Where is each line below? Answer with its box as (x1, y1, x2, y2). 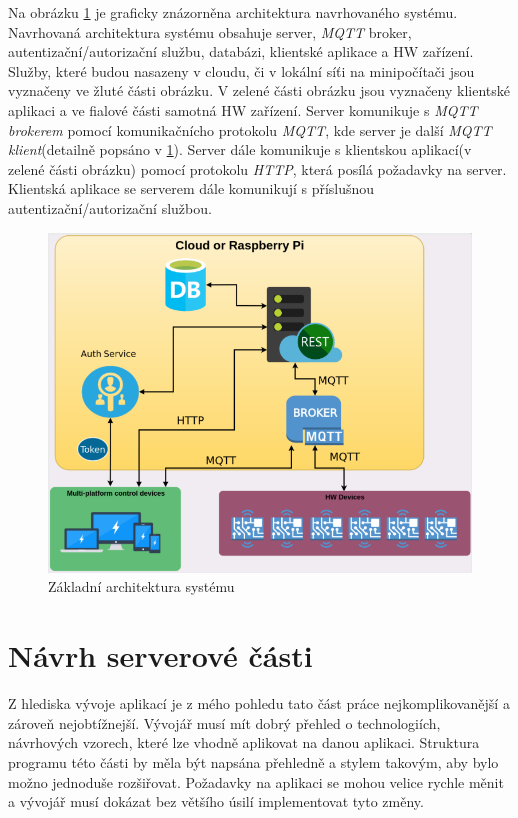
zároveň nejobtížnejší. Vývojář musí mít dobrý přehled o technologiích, (8, 712, 441, 733)
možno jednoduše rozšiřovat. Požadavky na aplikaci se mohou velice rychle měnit (8, 771, 504, 792)
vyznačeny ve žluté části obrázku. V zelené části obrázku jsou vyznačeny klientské (8, 80, 510, 101)
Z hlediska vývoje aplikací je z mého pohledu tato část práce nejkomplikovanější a (8, 693, 510, 714)
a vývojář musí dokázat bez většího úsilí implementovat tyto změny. (8, 791, 424, 812)
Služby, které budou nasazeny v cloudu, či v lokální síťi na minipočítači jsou (8, 60, 475, 81)
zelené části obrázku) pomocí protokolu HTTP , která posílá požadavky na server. (8, 158, 507, 179)
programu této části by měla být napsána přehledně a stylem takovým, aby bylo (8, 751, 499, 772)
